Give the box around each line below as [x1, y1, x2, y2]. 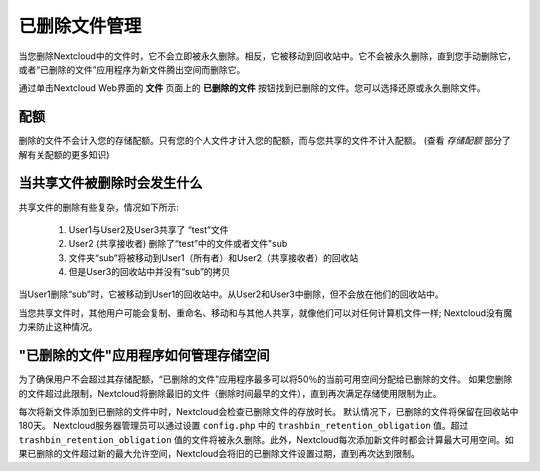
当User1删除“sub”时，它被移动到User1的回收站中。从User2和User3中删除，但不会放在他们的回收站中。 [18, 288, 444, 300]
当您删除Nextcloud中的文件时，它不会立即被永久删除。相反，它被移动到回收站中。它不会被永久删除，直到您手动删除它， [18, 50, 517, 62]
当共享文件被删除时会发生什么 [18, 175, 203, 192]
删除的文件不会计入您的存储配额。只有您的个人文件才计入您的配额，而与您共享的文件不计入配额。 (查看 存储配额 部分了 [18, 135, 511, 147]
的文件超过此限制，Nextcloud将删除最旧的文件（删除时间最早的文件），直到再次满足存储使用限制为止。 [18, 387, 442, 399]
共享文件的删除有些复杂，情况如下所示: [18, 201, 180, 213]
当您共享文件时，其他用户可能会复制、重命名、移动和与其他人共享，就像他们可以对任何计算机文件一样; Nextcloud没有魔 [18, 306, 513, 319]
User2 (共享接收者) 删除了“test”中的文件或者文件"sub [68, 238, 288, 250]
